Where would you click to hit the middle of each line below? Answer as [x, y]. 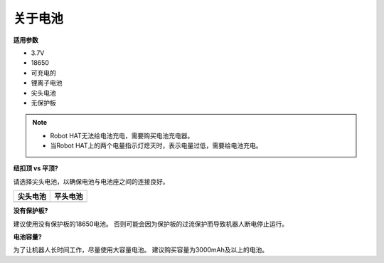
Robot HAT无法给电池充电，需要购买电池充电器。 [122, 135]
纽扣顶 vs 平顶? [36, 168]
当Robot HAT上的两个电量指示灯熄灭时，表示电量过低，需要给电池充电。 [156, 145]
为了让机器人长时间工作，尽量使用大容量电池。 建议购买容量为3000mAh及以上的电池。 [141, 250]
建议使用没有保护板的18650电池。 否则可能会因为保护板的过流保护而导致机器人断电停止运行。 [151, 224]
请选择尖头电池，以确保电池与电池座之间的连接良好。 [91, 181]
